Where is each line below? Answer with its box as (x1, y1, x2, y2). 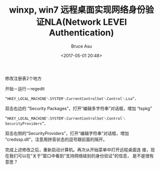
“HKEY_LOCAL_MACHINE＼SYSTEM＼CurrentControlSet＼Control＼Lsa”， (5, 96, 138, 101)
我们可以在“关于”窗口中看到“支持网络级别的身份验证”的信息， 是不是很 (9, 152, 150, 158)
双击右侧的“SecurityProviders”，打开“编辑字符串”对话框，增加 (5, 130, 129, 136)
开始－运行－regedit (5, 85, 45, 91)
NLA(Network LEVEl (44, 17, 127, 28)
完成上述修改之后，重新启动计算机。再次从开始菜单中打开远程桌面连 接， (5, 147, 151, 152)
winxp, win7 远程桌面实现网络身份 (9, 4, 145, 16)
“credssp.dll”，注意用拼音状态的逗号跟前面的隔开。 (5, 136, 108, 142)
